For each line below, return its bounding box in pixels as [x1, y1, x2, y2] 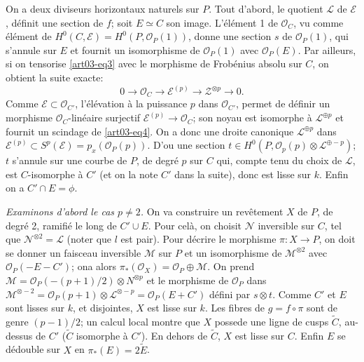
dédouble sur [6, 342, 60, 356]
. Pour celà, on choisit [148, 217, 241, 232]
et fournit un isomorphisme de [70, 42, 200, 57]
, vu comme [293, 15, 344, 29]
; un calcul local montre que [80, 314, 200, 328]
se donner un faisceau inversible [6, 245, 141, 260]
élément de [6, 29, 52, 43]
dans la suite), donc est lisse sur [174, 166, 311, 181]
